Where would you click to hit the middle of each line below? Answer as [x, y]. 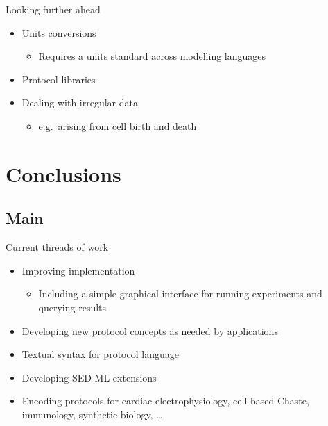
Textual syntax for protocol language [100, 354]
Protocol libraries [59, 79]
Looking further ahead [53, 9]
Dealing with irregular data [80, 103]
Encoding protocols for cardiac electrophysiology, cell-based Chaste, [165, 401]
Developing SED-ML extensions [89, 377]
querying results [72, 307]
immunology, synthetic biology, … [92, 414]
